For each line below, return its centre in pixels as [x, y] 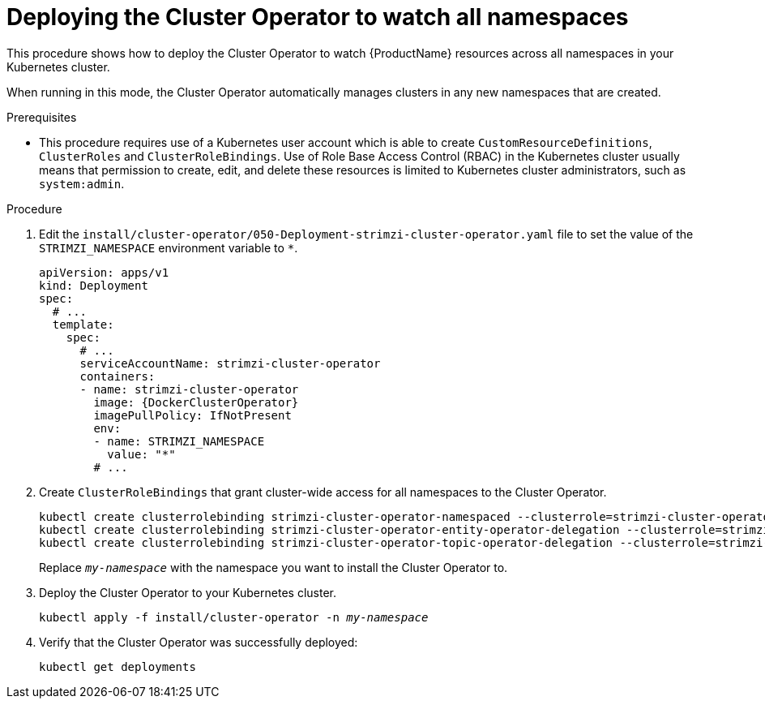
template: [83, 324]
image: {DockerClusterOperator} [196, 402]
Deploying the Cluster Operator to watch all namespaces [318, 17]
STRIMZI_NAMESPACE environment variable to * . [169, 247]
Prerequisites [42, 117]
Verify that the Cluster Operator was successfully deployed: [199, 642]
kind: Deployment [94, 285]
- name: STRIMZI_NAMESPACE [179, 441]
